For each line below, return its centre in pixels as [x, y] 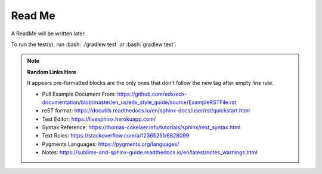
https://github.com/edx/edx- [152, 94]
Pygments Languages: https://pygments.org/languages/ [111, 144]
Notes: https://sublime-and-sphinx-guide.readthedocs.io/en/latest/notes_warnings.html [150, 152]
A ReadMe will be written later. [49, 33]
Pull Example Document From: [79, 94]
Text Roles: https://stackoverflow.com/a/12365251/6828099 [116, 136]
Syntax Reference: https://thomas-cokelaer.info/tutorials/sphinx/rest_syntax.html [141, 127]
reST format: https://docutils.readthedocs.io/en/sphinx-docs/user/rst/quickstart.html [146, 111]
